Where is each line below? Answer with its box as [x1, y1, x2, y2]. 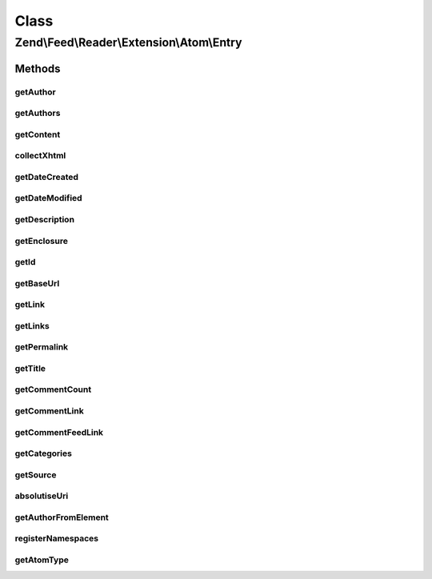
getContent [14, 129, 61, 140]
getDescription [14, 214, 75, 225]
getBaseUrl [14, 278, 60, 289]
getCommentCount [14, 384, 92, 395]
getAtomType [14, 554, 70, 565]
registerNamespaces [14, 533, 99, 544]
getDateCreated [14, 171, 79, 182]
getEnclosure [14, 235, 68, 246]
